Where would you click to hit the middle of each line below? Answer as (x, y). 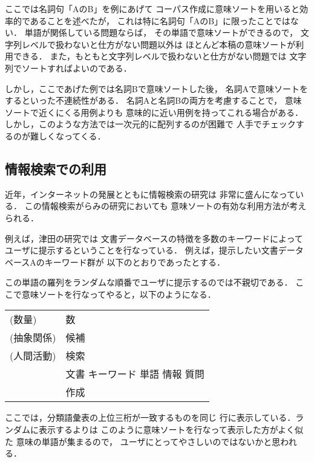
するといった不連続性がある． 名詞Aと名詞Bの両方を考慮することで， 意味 (153, 100)
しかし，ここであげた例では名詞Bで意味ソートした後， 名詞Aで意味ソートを (156, 88)
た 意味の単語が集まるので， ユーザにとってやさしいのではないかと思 (143, 441)
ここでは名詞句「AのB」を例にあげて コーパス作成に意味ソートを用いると (152, 8)
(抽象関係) (33, 338)
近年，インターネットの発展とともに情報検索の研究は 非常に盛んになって (150, 194)
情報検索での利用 (56, 168)
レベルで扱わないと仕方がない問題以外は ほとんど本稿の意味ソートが (159, 44)
